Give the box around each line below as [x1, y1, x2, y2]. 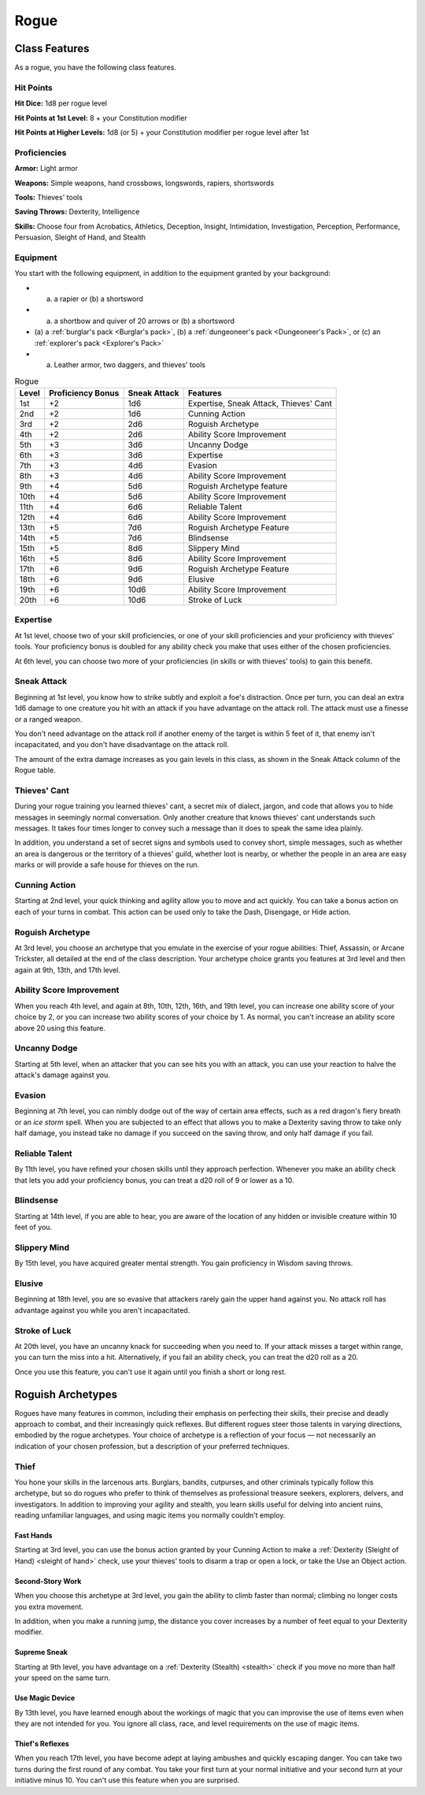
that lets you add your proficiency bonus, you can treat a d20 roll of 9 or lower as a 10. [14, 1175, 294, 1185]
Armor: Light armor [14, 164, 78, 173]
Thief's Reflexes [14, 1739, 70, 1749]
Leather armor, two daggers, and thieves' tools [54, 360, 206, 370]
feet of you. [14, 1222, 53, 1232]
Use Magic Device [14, 1693, 76, 1703]
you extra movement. [14, 1602, 84, 1611]
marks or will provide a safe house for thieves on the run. [14, 860, 200, 870]
